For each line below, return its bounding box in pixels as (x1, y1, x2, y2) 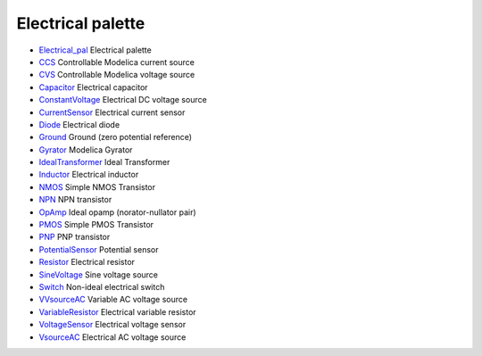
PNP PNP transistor (38, 232, 111, 243)
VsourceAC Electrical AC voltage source (38, 331, 187, 343)
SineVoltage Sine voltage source (38, 269, 159, 280)
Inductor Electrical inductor (38, 170, 139, 180)
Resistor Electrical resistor (38, 257, 136, 268)
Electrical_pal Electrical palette (38, 45, 152, 55)
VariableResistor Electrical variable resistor (38, 306, 196, 317)
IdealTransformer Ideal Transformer (38, 157, 170, 168)
